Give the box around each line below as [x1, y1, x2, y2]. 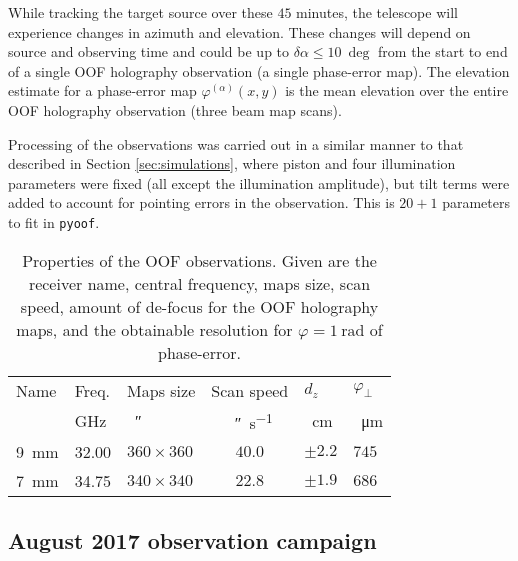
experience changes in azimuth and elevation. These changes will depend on [8, 21, 471, 42]
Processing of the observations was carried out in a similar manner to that [8, 133, 464, 154]
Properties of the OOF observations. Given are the [22, 248, 377, 272]
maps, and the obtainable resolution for [16, 317, 293, 341]
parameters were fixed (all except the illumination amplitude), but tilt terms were [8, 172, 510, 193]
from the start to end [378, 41, 508, 62]
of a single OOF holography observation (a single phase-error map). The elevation [8, 60, 510, 81]
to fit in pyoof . [8, 211, 100, 232]
